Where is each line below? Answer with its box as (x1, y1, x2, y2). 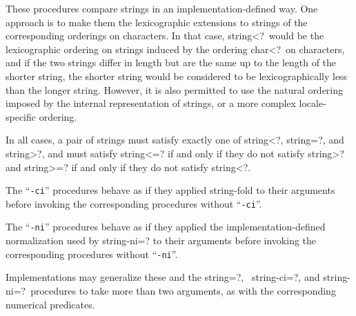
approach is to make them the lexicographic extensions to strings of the (6, 14, 308, 29)
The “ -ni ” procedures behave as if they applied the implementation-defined (6, 219, 326, 234)
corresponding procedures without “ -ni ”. (6, 246, 178, 261)
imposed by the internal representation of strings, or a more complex (6, 96, 296, 110)
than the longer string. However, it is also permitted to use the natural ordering (6, 82, 344, 97)
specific (6, 109, 37, 124)
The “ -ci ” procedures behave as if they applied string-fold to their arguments (6, 183, 335, 197)
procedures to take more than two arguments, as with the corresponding (30, 283, 336, 297)
